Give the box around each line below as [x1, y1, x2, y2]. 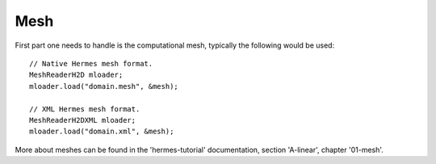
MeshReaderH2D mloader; [29, 70, 124, 80]
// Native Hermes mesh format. [29, 59, 153, 68]
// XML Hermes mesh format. [29, 104, 140, 113]
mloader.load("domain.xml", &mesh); [29, 127, 174, 137]
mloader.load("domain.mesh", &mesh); [29, 82, 179, 90]
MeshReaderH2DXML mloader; [29, 116, 136, 124]
